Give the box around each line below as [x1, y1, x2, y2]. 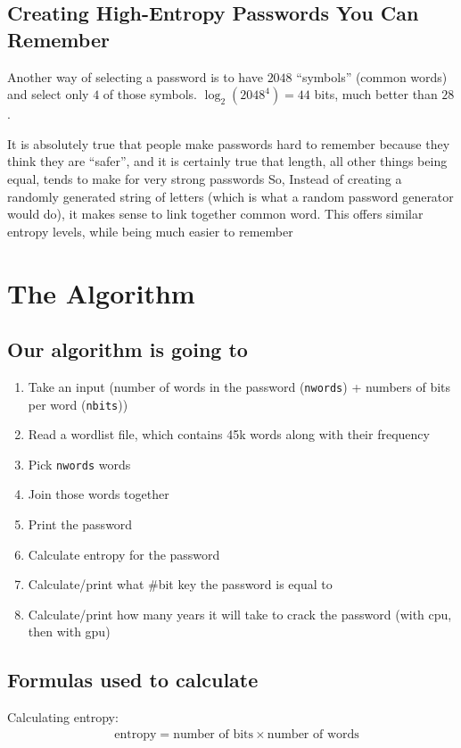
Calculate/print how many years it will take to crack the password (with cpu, [28, 604, 452, 623]
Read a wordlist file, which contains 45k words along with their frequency [28, 425, 430, 444]
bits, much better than [314, 85, 438, 104]
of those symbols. [103, 85, 198, 104]
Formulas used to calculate [7, 666, 259, 694]
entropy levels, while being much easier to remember [7, 221, 293, 240]
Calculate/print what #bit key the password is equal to [28, 575, 333, 594]
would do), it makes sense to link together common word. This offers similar [7, 204, 424, 223]
